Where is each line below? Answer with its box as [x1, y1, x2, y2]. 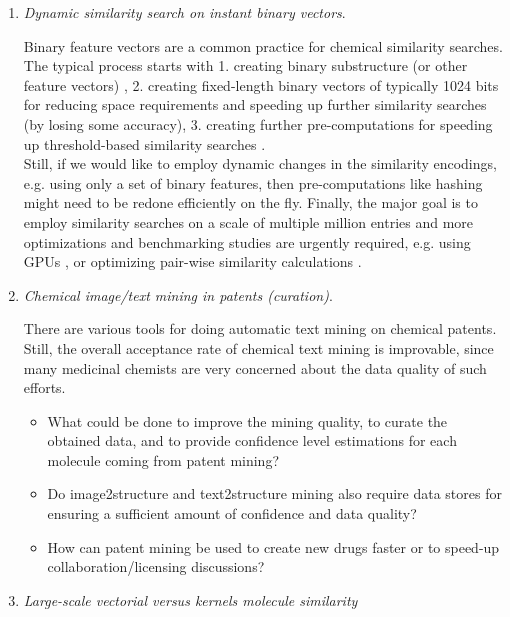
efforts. [23, 377, 66, 398]
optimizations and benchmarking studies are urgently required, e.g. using [23, 231, 471, 252]
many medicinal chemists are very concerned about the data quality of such [23, 357, 487, 378]
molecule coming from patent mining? [47, 449, 280, 470]
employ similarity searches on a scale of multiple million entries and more [23, 211, 474, 232]
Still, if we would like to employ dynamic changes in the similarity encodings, [23, 153, 497, 174]
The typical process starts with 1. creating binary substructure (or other [23, 55, 468, 76]
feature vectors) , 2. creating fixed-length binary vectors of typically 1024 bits [23, 74, 499, 95]
